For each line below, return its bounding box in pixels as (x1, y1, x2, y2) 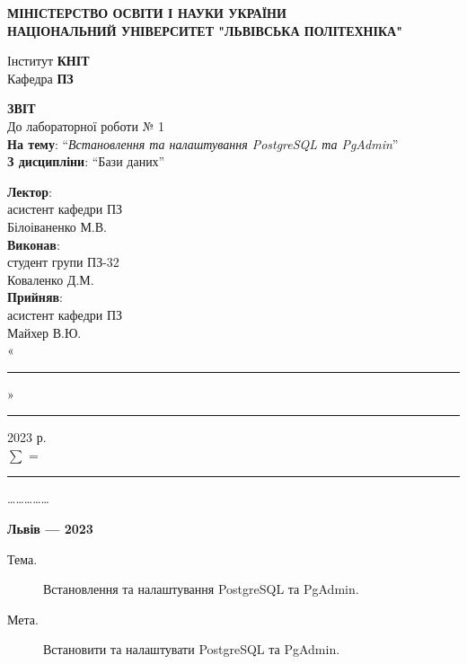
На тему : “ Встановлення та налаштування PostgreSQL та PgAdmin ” (7, 134, 399, 153)
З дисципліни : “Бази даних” (7, 152, 165, 171)
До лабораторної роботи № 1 (7, 116, 165, 135)
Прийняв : (7, 288, 63, 306)
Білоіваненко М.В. (7, 217, 107, 235)
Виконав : (7, 235, 60, 253)
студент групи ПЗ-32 (7, 252, 119, 271)
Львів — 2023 (7, 519, 93, 538)
